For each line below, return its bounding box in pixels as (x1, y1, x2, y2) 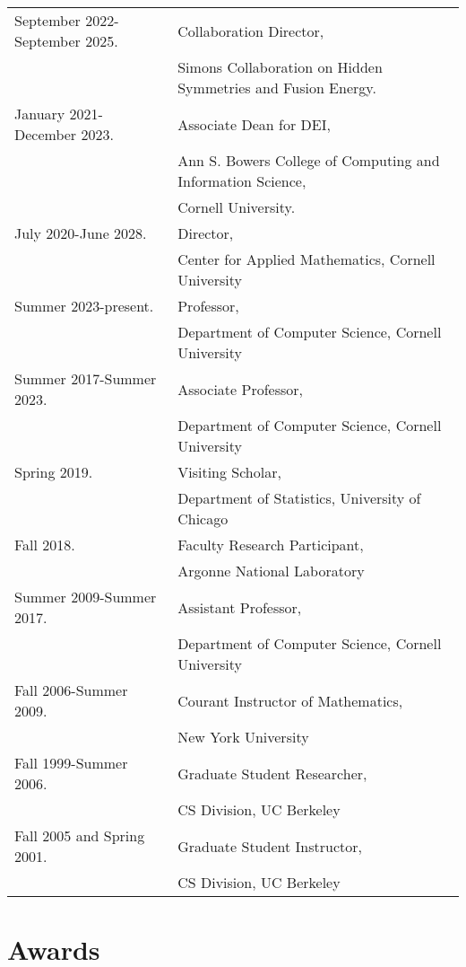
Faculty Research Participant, (177, 534, 364, 555)
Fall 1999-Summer (14, 752, 128, 773)
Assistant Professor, (177, 596, 302, 618)
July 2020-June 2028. (14, 223, 147, 243)
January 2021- (14, 103, 103, 124)
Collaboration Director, (177, 20, 324, 41)
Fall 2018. (14, 534, 75, 555)
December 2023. (14, 124, 114, 145)
